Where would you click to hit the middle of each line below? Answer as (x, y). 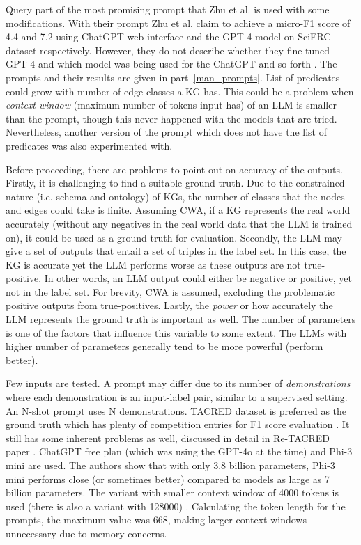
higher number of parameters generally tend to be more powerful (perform (164, 346)
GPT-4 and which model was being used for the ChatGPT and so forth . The (171, 64)
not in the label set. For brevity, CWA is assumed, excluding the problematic (170, 291)
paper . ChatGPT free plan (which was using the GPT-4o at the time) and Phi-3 (179, 451)
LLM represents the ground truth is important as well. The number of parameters (181, 319)
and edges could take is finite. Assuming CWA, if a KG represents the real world (178, 210)
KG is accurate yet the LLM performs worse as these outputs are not (153, 264)
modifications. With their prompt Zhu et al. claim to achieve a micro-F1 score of (178, 23)
